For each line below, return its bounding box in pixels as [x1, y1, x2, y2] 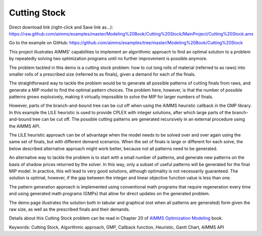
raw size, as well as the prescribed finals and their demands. [9, 206, 131, 212]
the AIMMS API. [9, 123, 41, 129]
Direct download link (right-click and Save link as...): [9, 24, 114, 30]
